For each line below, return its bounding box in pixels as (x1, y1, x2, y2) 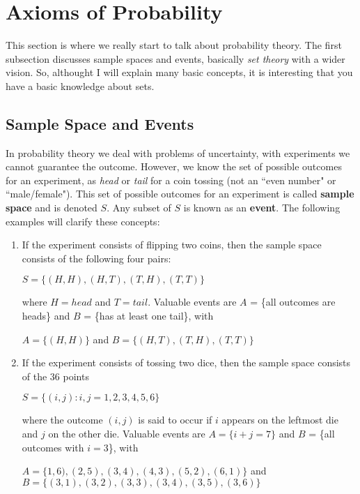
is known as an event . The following (183, 200, 341, 215)
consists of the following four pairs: (22, 250, 171, 265)
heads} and (22, 308, 70, 323)
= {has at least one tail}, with (84, 308, 214, 323)
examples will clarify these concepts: (6, 214, 160, 228)
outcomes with (22, 440, 84, 454)
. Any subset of (107, 200, 171, 215)
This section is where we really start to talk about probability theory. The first (6, 38, 342, 52)
